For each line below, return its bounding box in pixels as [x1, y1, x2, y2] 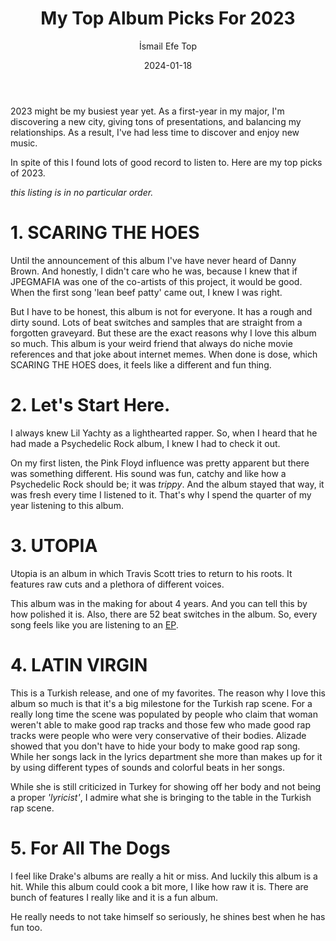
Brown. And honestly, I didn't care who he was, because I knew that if [10, 265, 298, 277]
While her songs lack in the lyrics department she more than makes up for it [10, 750, 323, 762]
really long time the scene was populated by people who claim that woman [10, 708, 318, 720]
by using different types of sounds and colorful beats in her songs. [10, 761, 285, 773]
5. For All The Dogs [10, 837, 171, 859]
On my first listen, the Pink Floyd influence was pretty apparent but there [10, 457, 310, 469]
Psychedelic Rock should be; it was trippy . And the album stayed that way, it [10, 478, 325, 490]
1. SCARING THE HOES [10, 222, 200, 244]
